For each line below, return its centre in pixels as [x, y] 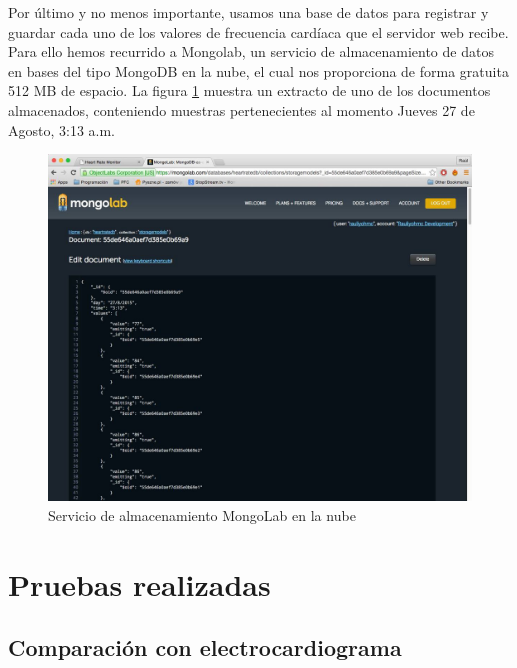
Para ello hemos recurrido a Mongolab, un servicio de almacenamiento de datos [251, 51]
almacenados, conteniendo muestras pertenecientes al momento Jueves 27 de [241, 109]
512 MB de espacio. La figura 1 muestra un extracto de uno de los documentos [249, 90]
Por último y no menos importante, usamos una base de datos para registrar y [248, 12]
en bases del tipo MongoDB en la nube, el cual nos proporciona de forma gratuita [258, 70]
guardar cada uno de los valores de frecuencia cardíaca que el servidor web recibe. [258, 31]
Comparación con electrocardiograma [205, 647]
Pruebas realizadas [139, 583]
